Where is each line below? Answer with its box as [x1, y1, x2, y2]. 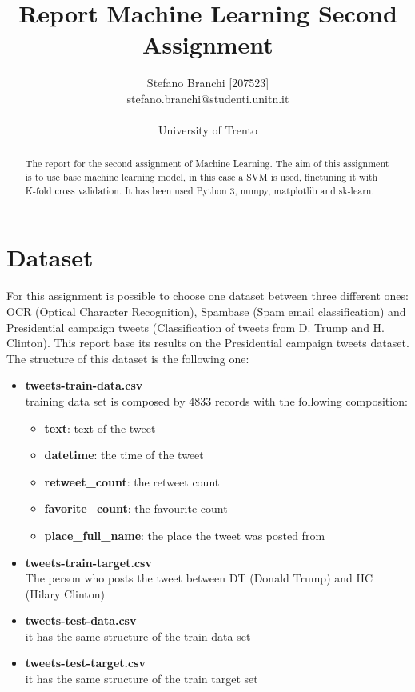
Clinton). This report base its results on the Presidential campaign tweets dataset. [6, 334, 409, 351]
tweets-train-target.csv [25, 554, 152, 570]
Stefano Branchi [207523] [146, 74, 269, 91]
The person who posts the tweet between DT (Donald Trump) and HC [25, 570, 373, 586]
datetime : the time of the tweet [44, 446, 204, 463]
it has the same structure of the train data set [25, 627, 251, 644]
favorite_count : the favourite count [44, 500, 228, 517]
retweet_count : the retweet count [44, 473, 220, 490]
